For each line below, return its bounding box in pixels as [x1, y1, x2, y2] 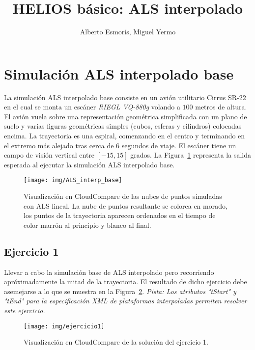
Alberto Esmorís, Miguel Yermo [80, 27, 176, 37]
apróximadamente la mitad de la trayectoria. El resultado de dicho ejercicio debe [4, 276, 247, 287]
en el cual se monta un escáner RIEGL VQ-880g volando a [4, 102, 180, 112]
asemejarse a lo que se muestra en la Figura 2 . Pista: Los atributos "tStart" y [4, 286, 236, 296]
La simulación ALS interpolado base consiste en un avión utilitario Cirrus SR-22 [4, 92, 246, 102]
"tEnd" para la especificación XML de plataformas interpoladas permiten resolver [4, 296, 247, 306]
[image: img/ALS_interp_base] [24, 177, 122, 184]
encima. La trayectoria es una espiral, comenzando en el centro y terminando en [4, 131, 245, 141]
